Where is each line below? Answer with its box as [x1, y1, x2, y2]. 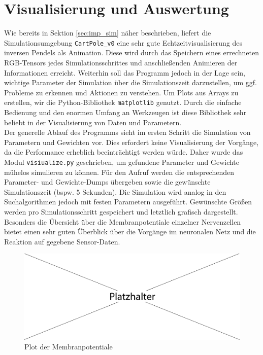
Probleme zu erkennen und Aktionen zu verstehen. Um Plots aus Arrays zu [4, 87, 239, 97]
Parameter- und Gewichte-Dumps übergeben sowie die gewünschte [4, 176, 211, 187]
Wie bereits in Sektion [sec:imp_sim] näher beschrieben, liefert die [4, 27, 211, 38]
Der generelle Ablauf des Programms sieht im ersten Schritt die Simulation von [4, 127, 251, 137]
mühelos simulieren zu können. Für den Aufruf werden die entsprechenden [4, 166, 235, 177]
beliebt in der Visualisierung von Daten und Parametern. [4, 117, 182, 127]
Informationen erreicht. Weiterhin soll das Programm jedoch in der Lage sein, [4, 67, 245, 78]
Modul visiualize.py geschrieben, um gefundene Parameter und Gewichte [4, 156, 240, 167]
